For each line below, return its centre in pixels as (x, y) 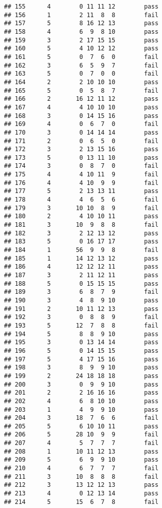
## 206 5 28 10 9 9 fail (81, 435)
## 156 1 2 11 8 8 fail (81, 15)
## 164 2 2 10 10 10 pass (81, 82)
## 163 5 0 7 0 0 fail (81, 74)
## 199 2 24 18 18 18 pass (81, 376)
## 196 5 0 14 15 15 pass (81, 351)
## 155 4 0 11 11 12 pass (81, 7)
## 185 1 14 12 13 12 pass (81, 258)
